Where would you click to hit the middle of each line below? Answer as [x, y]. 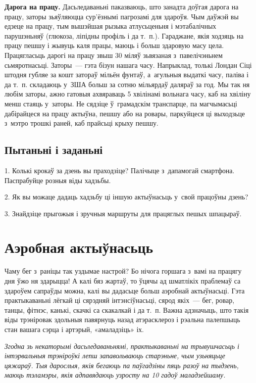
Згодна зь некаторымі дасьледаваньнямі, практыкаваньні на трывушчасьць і [122, 346]
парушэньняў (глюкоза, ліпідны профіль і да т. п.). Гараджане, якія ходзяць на [124, 35]
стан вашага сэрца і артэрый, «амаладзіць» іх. [74, 329]
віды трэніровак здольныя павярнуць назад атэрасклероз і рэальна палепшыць [122, 319]
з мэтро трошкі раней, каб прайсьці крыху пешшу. [81, 123]
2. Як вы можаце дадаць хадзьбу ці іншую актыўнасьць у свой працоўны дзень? [127, 197]
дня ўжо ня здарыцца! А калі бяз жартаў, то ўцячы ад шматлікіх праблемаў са [123, 281]
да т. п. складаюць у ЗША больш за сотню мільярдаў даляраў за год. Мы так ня [127, 84]
